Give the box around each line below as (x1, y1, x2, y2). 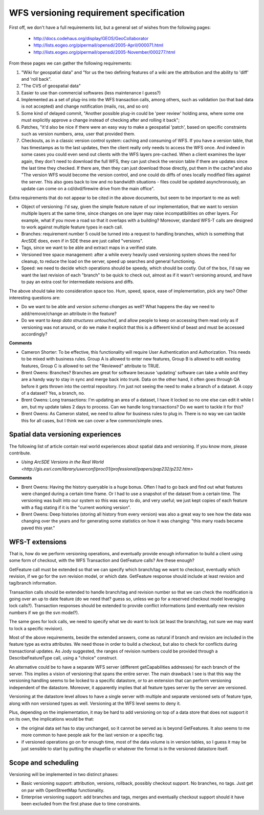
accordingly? (21, 331, 47, 337)
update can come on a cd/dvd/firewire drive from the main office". (21, 186, 155, 192)
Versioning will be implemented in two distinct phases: (9, 771, 119, 777)
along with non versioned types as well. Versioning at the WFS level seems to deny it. (9, 700, 181, 706)
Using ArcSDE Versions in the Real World (21, 459, 104, 465)
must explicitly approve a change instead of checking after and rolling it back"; (21, 117, 180, 123)
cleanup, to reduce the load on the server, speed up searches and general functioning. (21, 258, 196, 264)
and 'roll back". (21, 76, 52, 82)
